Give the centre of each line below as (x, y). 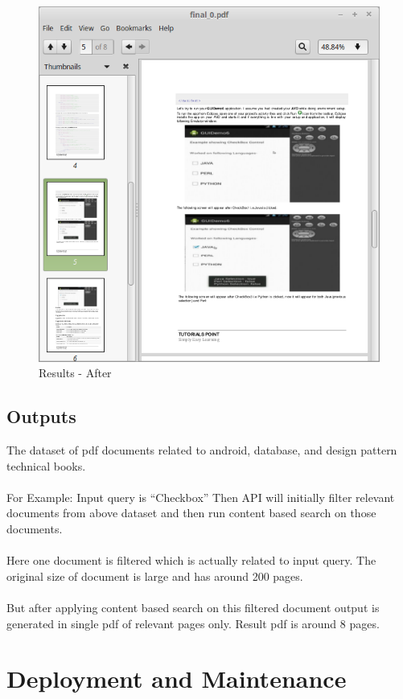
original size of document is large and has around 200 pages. (155, 576)
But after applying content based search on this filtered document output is (193, 607)
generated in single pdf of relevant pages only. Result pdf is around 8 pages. (193, 623)
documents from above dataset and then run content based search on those (191, 513)
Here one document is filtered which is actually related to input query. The (191, 560)
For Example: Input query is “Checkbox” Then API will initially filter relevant (201, 497)
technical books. (46, 465)
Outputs (41, 416)
